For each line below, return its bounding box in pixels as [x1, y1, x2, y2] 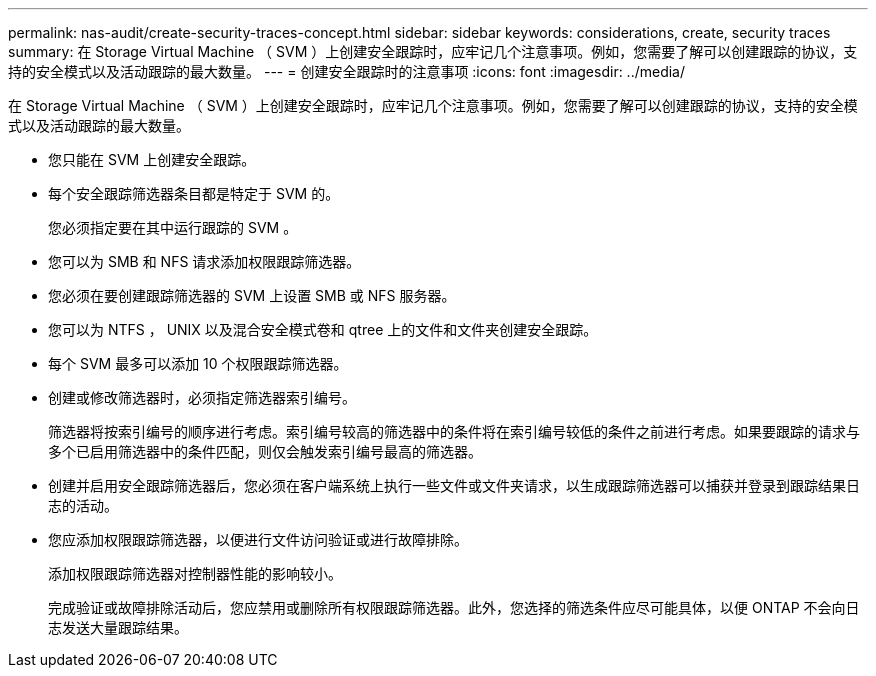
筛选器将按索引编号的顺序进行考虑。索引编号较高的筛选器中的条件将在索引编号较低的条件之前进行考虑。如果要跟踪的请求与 [48, 423, 860, 440]
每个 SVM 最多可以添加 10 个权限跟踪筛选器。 [48, 355, 348, 372]
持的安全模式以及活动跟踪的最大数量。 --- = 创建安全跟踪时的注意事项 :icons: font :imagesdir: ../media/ [8, 63, 686, 80]
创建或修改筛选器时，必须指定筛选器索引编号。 [48, 389, 356, 406]
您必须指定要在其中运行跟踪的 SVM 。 [48, 219, 298, 236]
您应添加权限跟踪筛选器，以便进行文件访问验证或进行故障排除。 [48, 531, 468, 548]
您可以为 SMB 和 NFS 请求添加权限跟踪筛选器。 [48, 253, 361, 270]
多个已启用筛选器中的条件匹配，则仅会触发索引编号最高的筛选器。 [48, 443, 482, 460]
